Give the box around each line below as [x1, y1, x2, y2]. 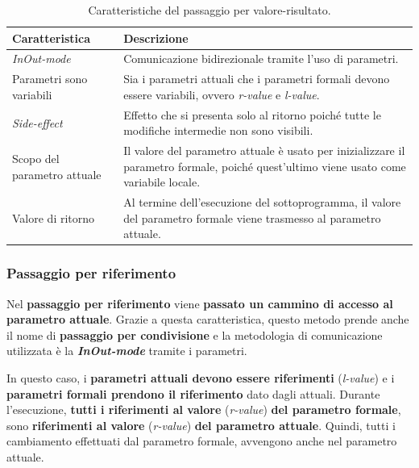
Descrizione [123, 29, 189, 46]
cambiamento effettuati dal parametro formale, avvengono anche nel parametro [6, 432, 397, 449]
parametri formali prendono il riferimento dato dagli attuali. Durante [6, 385, 380, 402]
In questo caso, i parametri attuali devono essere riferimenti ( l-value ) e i [6, 370, 395, 387]
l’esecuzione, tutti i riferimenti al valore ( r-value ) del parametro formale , [6, 401, 401, 418]
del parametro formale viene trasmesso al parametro [123, 209, 381, 226]
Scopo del [12, 149, 60, 166]
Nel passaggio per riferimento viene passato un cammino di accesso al [6, 295, 393, 311]
